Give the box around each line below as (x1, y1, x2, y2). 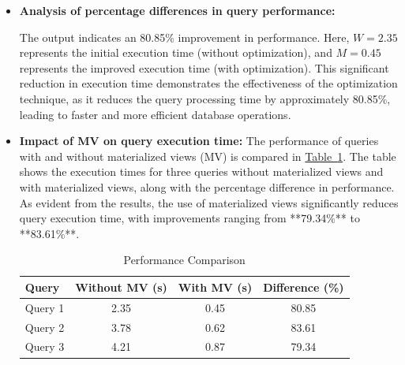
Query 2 (24, 318, 65, 335)
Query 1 (24, 299, 65, 315)
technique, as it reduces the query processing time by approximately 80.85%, (19, 90, 391, 106)
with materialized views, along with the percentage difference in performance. (19, 178, 395, 195)
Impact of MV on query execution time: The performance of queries (19, 132, 379, 149)
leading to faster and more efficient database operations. (19, 106, 291, 122)
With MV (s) (178, 278, 253, 295)
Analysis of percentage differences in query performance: (19, 2, 336, 18)
